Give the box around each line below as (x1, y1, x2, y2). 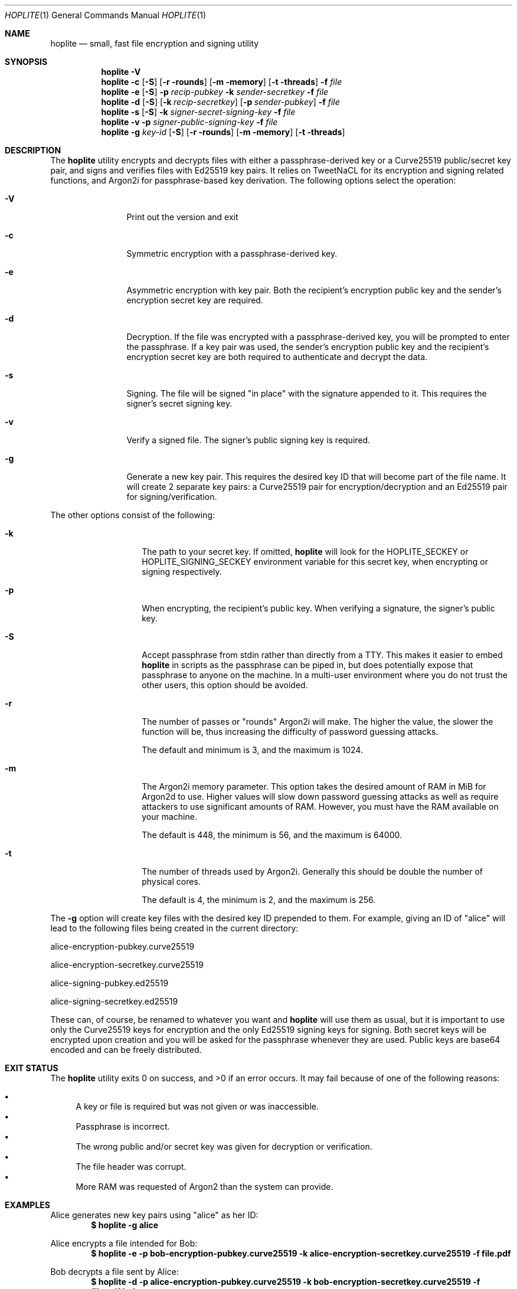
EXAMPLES (5, 1200, 50, 1210)
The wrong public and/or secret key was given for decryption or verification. (76, 1141, 372, 1151)
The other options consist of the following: (50, 510, 215, 520)
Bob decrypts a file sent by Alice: (50, 1267, 179, 1277)
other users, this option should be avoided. (142, 680, 308, 690)
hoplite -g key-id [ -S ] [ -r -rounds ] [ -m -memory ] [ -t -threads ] (101, 127, 345, 137)
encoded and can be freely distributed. (50, 1045, 202, 1055)
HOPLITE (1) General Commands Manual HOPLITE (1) (5, 10, 207, 20)
